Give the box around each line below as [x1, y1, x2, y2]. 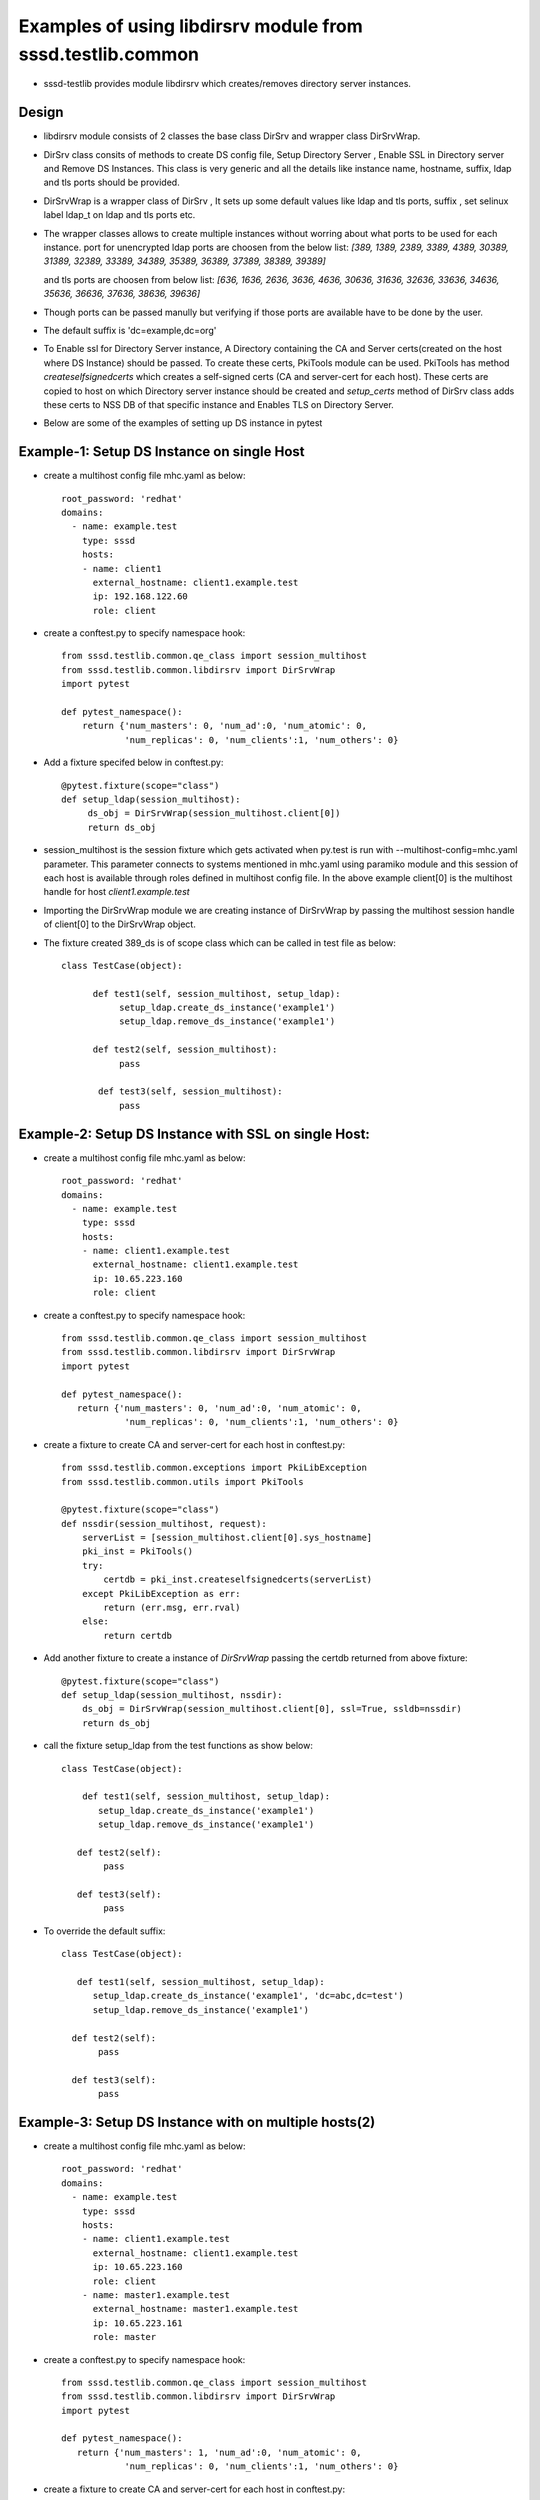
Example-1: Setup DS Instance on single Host [18, 443, 305, 460]
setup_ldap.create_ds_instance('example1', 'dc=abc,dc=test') [92, 1990, 404, 2002]
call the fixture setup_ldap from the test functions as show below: [43, 1740, 314, 1752]
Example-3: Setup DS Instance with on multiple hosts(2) [18, 2113, 376, 2130]
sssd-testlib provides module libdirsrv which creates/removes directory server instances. [43, 78, 412, 90]
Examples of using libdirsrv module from [18, 15, 364, 37]
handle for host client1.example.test [43, 886, 190, 898]
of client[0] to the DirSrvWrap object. [43, 918, 197, 930]
